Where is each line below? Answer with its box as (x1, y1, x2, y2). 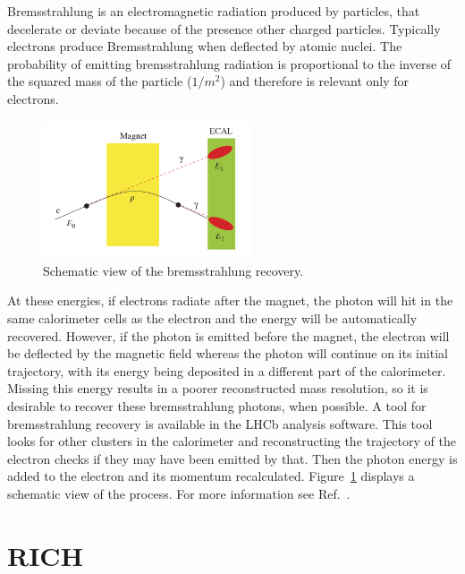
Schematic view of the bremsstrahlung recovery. (43, 261, 304, 279)
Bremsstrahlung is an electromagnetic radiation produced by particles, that (7, 2, 420, 20)
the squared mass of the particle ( (7, 72, 192, 90)
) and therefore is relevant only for (220, 72, 410, 90)
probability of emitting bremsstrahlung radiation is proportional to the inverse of (7, 54, 452, 73)
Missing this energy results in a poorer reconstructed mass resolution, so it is (7, 379, 428, 398)
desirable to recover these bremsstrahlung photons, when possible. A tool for (7, 397, 427, 416)
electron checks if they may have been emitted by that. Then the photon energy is (7, 449, 458, 467)
